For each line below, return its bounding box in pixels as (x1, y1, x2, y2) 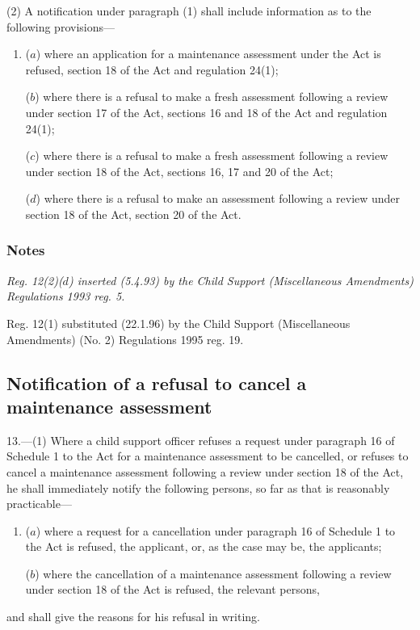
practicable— (6, 495, 72, 512)
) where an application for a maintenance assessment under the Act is (36, 45, 381, 62)
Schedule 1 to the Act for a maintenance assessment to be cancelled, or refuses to (6, 447, 409, 464)
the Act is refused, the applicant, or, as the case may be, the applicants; (25, 538, 382, 555)
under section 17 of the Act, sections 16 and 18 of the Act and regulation (25, 103, 388, 120)
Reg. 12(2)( (6, 271, 63, 288)
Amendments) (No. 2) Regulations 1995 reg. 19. (6, 330, 244, 347)
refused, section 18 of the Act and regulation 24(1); (25, 61, 279, 78)
